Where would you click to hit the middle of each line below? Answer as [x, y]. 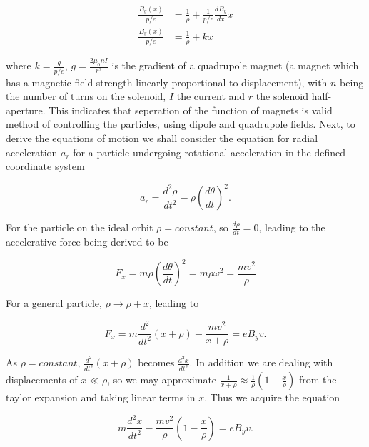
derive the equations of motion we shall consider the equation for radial [162, 137]
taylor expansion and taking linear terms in [101, 397]
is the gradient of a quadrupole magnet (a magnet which [235, 65]
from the [318, 380]
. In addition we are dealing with [261, 362]
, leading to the [292, 227]
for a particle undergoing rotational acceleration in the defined [209, 152]
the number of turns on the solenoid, [86, 96]
